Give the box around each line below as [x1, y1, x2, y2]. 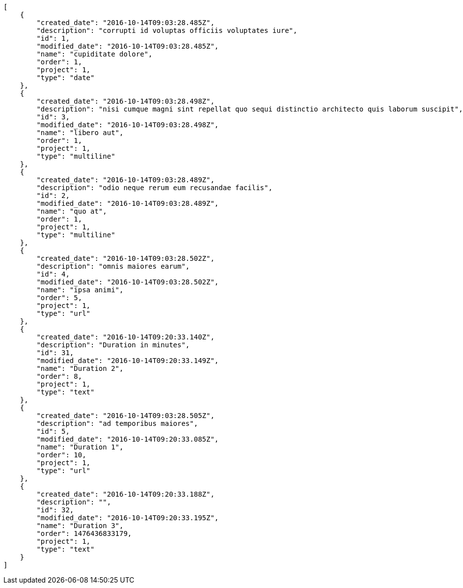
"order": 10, [36, 451, 86, 459]
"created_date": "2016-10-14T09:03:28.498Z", [36, 97, 215, 105]
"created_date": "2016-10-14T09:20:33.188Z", [36, 490, 215, 498]
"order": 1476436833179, [36, 530, 132, 537]
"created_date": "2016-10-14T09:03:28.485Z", [36, 19, 215, 27]
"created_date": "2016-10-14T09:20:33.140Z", [36, 333, 215, 341]
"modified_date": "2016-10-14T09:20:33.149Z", [36, 357, 219, 364]
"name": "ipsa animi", [36, 286, 124, 294]
